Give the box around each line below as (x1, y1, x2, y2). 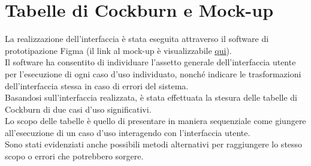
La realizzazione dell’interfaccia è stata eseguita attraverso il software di (5, 32, 269, 45)
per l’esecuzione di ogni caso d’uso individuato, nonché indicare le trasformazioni (5, 67, 301, 80)
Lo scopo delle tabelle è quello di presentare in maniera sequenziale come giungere (5, 114, 306, 127)
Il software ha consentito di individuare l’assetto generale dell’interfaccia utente (5, 56, 296, 68)
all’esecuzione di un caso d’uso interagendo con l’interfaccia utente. (5, 126, 250, 138)
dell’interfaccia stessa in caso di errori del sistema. (5, 79, 189, 92)
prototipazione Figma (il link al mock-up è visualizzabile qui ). (5, 44, 232, 56)
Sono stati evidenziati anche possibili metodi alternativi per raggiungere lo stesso (5, 138, 303, 150)
